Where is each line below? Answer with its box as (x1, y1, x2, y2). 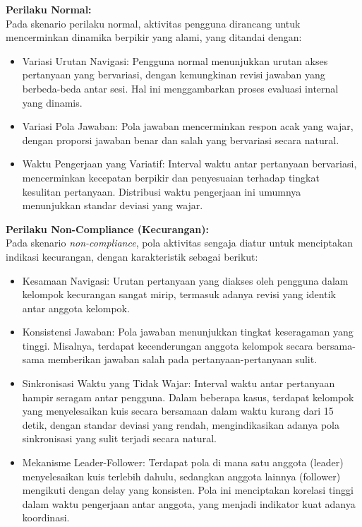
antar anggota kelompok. (22, 300, 130, 315)
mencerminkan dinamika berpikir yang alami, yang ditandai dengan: (6, 30, 302, 45)
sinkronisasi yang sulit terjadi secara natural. (22, 431, 217, 446)
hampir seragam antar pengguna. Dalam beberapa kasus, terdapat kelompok (22, 389, 354, 404)
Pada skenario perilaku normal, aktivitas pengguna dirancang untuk (6, 16, 301, 30)
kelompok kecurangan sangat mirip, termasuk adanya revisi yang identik (22, 287, 336, 302)
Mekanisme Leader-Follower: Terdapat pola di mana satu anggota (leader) (22, 455, 344, 470)
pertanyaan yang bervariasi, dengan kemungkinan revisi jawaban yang (22, 67, 325, 82)
